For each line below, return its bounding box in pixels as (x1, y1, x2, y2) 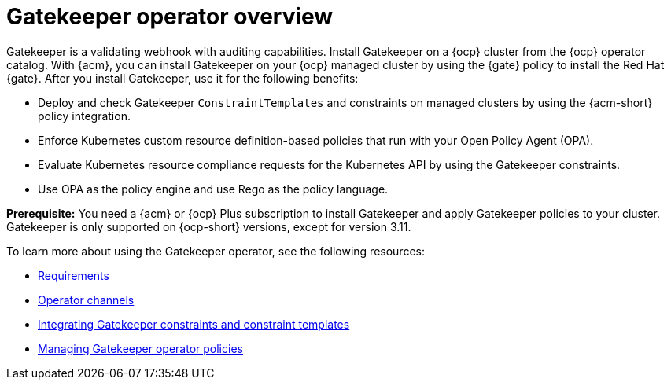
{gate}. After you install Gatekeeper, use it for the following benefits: (6, 71, 359, 85)
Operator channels (38, 292, 135, 307)
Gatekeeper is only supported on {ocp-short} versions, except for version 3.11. (6, 219, 411, 233)
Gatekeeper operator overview (6, 3, 334, 30)
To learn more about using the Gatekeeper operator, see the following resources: (6, 244, 425, 258)
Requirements (38, 268, 109, 282)
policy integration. (38, 108, 131, 123)
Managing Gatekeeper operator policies (38, 341, 243, 355)
